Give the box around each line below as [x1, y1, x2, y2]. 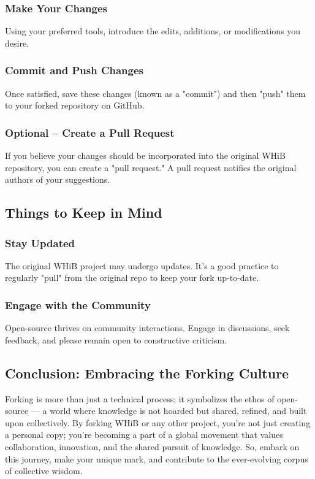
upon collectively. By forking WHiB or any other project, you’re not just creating [5, 416, 311, 429]
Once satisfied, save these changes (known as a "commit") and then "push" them [5, 86, 306, 99]
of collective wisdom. [5, 464, 83, 477]
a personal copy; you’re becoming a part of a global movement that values [5, 428, 283, 441]
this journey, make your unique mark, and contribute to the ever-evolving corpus [5, 452, 308, 465]
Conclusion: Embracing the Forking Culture [5, 363, 289, 382]
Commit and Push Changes [5, 63, 144, 78]
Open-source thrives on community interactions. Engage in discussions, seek [5, 321, 290, 334]
